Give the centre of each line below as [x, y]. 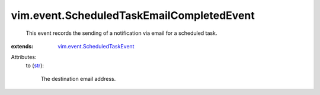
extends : [22, 46]
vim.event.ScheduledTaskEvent [96, 46]
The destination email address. [78, 79]
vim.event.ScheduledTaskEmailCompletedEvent [133, 15]
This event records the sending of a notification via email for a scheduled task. [121, 33]
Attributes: [24, 57]
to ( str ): [35, 65]
